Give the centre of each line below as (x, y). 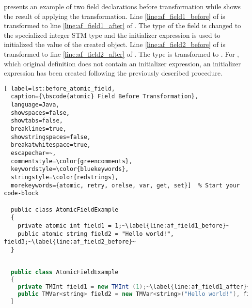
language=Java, (35, 105)
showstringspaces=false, (51, 137)
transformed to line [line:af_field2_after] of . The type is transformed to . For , (122, 54)
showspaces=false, (40, 113)
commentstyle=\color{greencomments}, (71, 161)
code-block (21, 193)
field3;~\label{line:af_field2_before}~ (70, 242)
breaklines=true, (39, 129)
